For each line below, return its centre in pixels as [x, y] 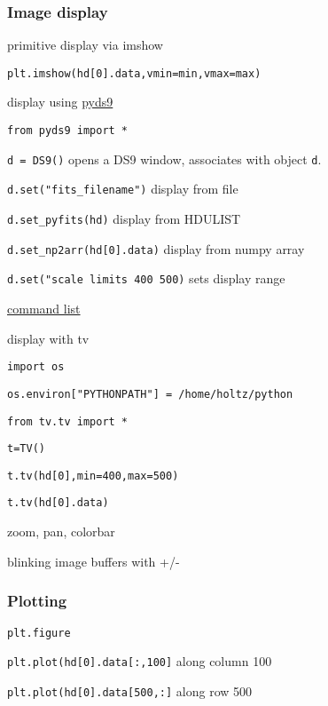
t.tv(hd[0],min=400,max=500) [93, 476]
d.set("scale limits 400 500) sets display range [146, 278]
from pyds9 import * [68, 131]
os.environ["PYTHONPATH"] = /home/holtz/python [150, 394]
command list [44, 308]
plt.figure [39, 633]
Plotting [37, 601]
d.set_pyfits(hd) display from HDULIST [124, 219]
